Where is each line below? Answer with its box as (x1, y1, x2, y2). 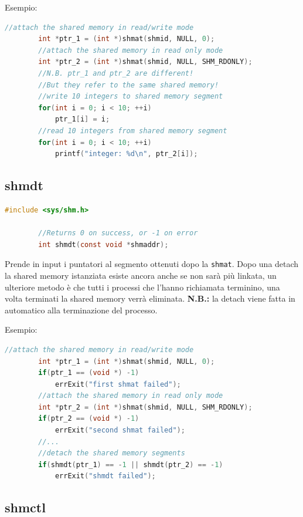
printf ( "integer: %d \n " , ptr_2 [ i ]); (55, 150, 198, 158)
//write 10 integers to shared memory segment (38, 92, 223, 101)
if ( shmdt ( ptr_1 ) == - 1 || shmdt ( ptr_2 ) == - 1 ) (38, 460, 223, 469)
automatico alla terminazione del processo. (5, 303, 158, 316)
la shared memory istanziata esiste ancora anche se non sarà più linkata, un (5, 269, 277, 281)
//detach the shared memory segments (38, 449, 185, 458)
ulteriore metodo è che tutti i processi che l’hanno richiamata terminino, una (5, 281, 280, 293)
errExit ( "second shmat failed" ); (55, 426, 185, 435)
